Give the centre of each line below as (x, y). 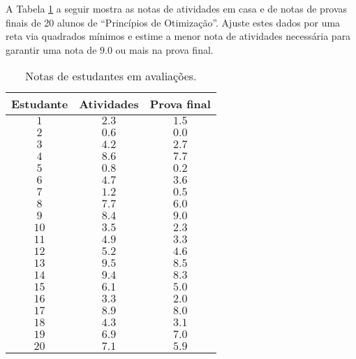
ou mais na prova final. (164, 49)
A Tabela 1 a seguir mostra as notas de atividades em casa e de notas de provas (177, 8)
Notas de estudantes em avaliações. (111, 76)
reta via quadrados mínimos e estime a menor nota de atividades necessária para (178, 36)
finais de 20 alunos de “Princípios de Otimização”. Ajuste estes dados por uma (173, 22)
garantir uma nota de (51, 49)
